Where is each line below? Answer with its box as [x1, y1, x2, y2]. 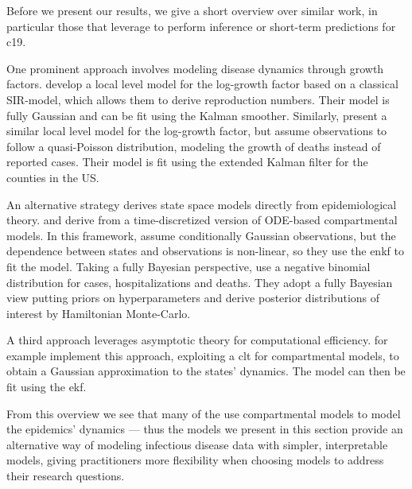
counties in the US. [6, 169, 99, 185]
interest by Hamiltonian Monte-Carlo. [6, 305, 191, 321]
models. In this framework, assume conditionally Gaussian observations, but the [6, 227, 396, 243]
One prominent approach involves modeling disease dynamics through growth [6, 60, 384, 76]
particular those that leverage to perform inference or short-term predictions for [6, 17, 396, 34]
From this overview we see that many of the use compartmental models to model [6, 405, 401, 421]
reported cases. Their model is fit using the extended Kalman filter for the [6, 153, 368, 170]
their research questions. [6, 468, 125, 484]
